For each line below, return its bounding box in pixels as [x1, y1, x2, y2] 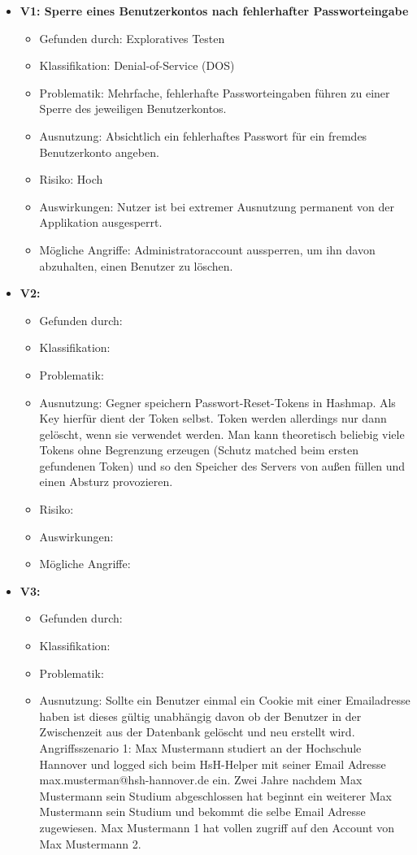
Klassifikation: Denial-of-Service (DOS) [39, 57, 235, 74]
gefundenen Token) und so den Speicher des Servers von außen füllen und [39, 457, 406, 474]
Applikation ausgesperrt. [39, 214, 163, 231]
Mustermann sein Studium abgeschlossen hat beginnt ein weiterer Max [39, 787, 392, 804]
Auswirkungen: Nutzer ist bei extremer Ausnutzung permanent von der [39, 197, 395, 215]
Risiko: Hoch [39, 171, 103, 188]
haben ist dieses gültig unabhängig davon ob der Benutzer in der [39, 707, 362, 724]
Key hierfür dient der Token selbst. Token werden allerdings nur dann [39, 410, 387, 427]
